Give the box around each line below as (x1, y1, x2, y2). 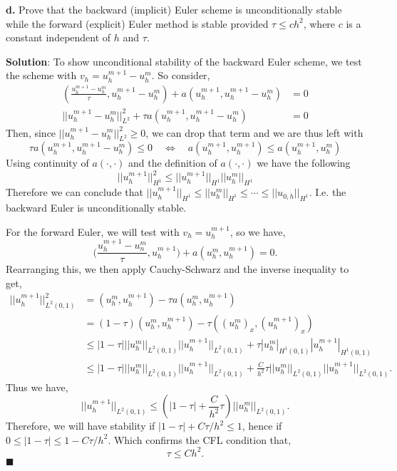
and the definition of (128, 155, 217, 170)
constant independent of (6, 30, 111, 45)
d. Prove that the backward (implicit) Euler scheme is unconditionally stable (6, 2, 342, 16)
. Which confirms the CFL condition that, (108, 432, 292, 447)
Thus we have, (6, 379, 68, 394)
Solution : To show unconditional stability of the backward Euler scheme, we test (6, 53, 362, 68)
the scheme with (6, 68, 77, 83)
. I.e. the (309, 185, 346, 200)
